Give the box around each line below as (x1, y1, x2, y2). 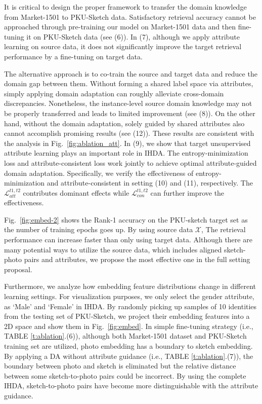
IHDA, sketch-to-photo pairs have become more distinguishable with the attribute (4, 380, 258, 391)
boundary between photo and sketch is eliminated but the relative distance (4, 360, 236, 371)
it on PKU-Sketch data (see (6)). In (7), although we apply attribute (26, 31, 240, 42)
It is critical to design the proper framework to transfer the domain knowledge (4, 2, 247, 12)
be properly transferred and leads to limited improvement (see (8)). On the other (4, 107, 255, 118)
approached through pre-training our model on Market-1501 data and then (4, 21, 236, 32)
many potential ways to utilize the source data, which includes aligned (4, 244, 222, 254)
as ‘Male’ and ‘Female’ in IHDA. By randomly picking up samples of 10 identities (4, 301, 257, 311)
